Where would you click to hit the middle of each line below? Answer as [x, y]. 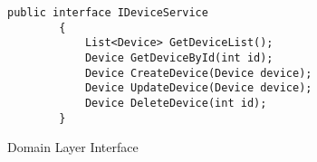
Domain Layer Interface [73, 147]
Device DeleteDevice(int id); [176, 103]
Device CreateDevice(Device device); [198, 73]
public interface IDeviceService [108, 13]
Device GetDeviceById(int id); [179, 57]
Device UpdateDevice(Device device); [198, 88]
